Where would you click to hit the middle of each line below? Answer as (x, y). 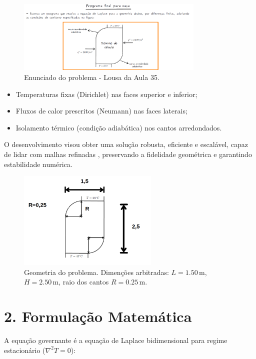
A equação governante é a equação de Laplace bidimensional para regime (116, 340)
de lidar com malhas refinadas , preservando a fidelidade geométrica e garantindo (128, 154)
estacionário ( (25, 350)
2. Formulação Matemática (98, 316)
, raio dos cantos (84, 282)
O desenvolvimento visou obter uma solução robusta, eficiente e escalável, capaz (126, 144)
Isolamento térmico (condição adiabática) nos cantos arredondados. (119, 127)
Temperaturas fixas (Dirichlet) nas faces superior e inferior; (106, 94)
